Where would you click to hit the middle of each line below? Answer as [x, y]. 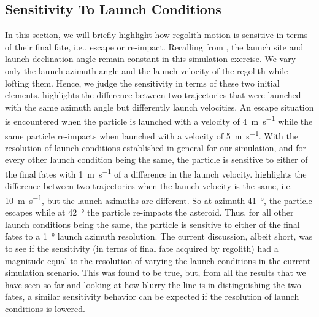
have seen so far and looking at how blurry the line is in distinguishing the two [153, 284]
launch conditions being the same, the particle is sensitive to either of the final [152, 224]
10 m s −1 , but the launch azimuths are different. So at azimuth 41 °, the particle [159, 199]
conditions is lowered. [45, 308]
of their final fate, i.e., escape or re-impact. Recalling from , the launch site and [154, 46]
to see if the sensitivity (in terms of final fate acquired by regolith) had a [142, 248]
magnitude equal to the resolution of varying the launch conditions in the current [158, 260]
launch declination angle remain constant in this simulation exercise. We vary [151, 59]
